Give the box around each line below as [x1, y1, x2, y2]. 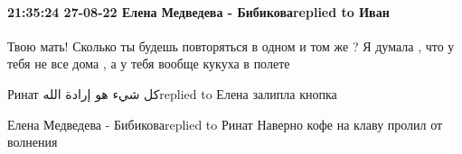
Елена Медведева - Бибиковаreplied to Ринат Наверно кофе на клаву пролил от [7, 114, 443, 133]
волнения [7, 132, 58, 151]
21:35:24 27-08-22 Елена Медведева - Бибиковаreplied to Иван [7, 2, 390, 21]
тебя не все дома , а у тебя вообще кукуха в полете [7, 54, 290, 73]
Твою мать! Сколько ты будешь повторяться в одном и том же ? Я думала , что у [7, 36, 455, 55]
